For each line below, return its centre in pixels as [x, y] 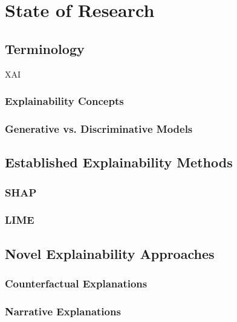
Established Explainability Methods [119, 162]
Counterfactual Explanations [76, 283]
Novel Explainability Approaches [110, 253]
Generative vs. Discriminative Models [99, 128]
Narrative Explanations [63, 311]
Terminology [45, 48]
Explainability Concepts [64, 101]
